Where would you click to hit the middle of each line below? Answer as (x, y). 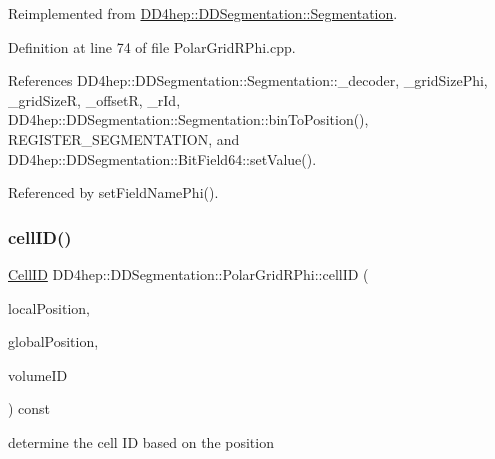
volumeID (38, 374)
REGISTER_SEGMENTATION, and (124, 138)
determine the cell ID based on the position (141, 441)
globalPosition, (53, 341)
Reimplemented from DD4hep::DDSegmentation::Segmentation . (203, 13)
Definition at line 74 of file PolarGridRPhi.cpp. (152, 46)
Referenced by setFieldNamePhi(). (113, 192)
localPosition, (49, 307)
